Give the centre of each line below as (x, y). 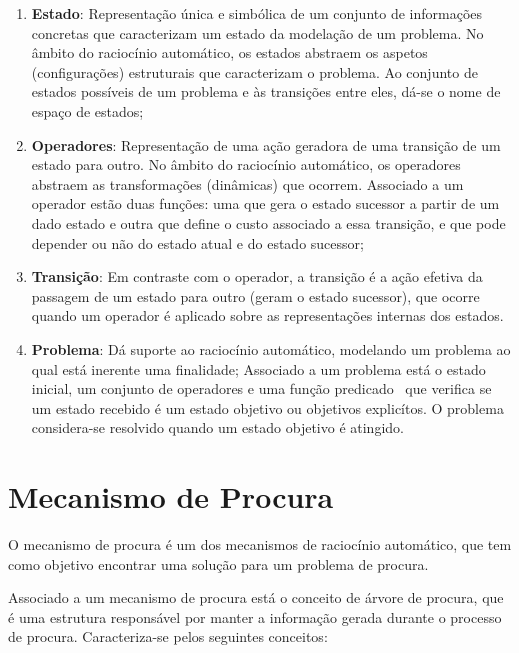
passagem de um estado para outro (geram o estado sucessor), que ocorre (255, 295)
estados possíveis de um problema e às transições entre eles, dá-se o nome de (266, 91)
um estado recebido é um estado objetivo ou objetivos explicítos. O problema (267, 407)
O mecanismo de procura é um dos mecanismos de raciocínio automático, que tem (260, 544)
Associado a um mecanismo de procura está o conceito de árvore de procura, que (256, 597)
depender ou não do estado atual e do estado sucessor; (197, 242)
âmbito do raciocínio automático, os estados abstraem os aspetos (229, 52)
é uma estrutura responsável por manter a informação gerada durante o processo (255, 616)
